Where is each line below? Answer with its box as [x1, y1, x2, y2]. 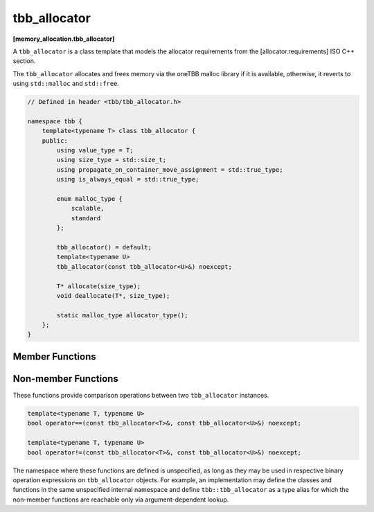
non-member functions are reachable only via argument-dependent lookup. [12, 495, 229, 504]
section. [12, 57, 36, 65]
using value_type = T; [56, 146, 134, 155]
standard [71, 214, 101, 222]
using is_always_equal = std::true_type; [56, 175, 199, 184]
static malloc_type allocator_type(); [56, 311, 188, 319]
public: [42, 136, 69, 145]
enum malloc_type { [56, 195, 123, 202]
